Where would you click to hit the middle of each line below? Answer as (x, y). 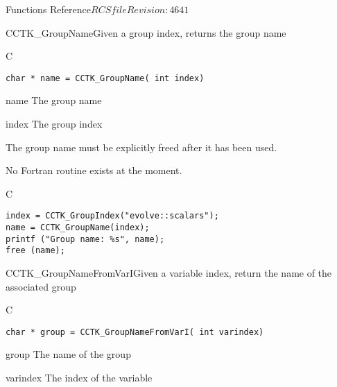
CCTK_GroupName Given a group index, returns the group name (146, 32)
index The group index (54, 124)
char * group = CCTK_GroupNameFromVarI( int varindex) (135, 332)
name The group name (54, 100)
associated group (41, 286)
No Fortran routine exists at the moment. (94, 170)
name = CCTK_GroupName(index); (78, 228)
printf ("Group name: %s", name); (85, 239)
